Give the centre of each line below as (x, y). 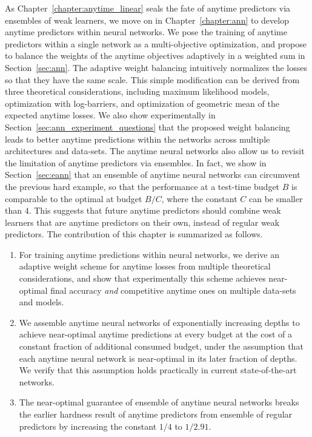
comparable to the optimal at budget (74, 198)
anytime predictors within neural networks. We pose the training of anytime (146, 32)
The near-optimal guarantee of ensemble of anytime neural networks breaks (159, 402)
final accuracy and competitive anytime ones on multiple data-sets (173, 290)
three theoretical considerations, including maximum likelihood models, (137, 91)
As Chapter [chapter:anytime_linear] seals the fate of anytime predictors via (148, 8)
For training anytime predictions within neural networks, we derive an (149, 254)
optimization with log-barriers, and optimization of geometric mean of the (142, 103)
